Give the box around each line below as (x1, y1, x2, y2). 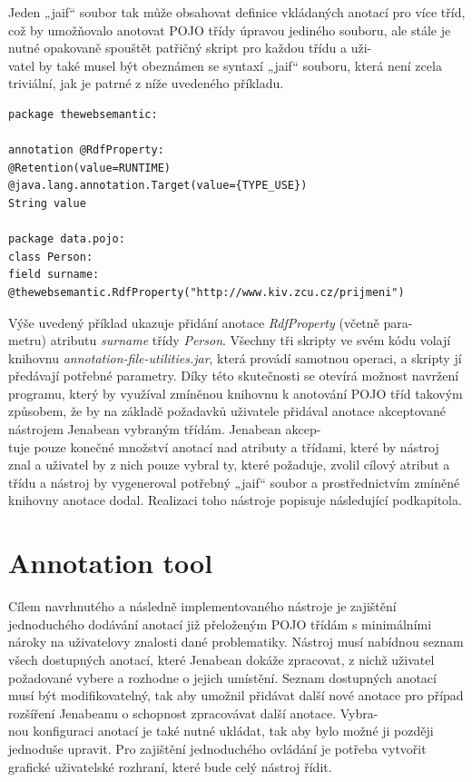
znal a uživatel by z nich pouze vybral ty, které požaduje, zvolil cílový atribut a (8, 455, 450, 474)
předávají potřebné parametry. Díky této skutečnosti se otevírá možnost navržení (8, 366, 459, 385)
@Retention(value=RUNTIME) (8, 161, 171, 174)
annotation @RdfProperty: (8, 144, 164, 157)
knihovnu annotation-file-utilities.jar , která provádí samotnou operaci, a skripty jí (8, 348, 462, 367)
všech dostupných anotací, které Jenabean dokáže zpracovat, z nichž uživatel (8, 649, 435, 668)
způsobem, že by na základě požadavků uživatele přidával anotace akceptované (8, 401, 446, 421)
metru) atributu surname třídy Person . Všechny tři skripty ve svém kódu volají (8, 331, 451, 350)
